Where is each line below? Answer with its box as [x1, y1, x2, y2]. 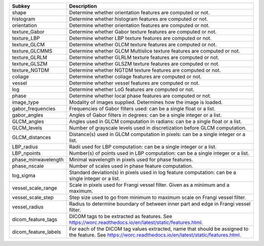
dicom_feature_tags [12, 216, 58, 223]
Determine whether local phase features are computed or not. [69, 93, 212, 99]
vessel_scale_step [12, 194, 54, 201]
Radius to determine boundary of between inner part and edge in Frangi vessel [69, 201, 251, 207]
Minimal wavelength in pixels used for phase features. [69, 156, 193, 163]
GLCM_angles [12, 118, 44, 124]
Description [69, 3, 97, 9]
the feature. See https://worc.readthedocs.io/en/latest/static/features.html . [69, 232, 242, 238]
